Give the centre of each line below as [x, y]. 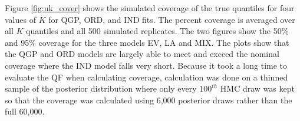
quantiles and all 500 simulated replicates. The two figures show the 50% [157, 31]
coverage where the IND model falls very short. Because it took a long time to [146, 65]
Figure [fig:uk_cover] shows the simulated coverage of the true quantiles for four [150, 8]
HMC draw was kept [257, 88]
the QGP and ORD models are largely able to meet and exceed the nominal [142, 54]
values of [20, 19]
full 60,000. [25, 111]
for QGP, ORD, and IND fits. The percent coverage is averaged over [172, 19]
